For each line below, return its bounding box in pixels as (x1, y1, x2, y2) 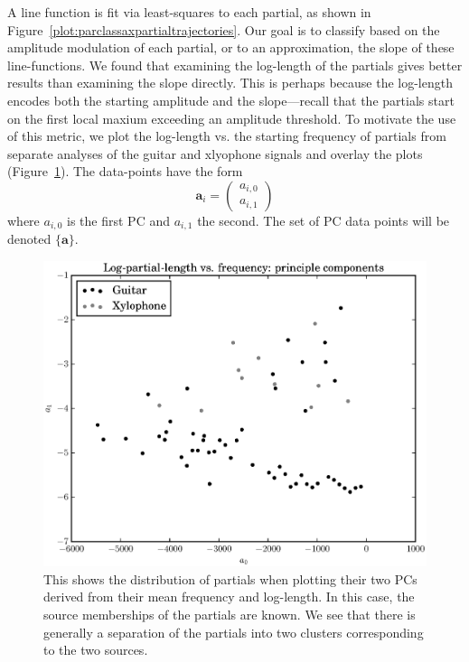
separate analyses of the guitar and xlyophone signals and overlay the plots (7, 144, 423, 163)
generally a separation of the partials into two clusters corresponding (43, 622, 424, 641)
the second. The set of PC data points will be (197, 210, 450, 229)
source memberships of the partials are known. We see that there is (43, 604, 416, 623)
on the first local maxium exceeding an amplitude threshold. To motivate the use (7, 108, 456, 127)
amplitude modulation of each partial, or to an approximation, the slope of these (7, 38, 455, 57)
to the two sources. (43, 640, 148, 659)
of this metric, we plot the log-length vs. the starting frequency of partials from (7, 126, 446, 145)
